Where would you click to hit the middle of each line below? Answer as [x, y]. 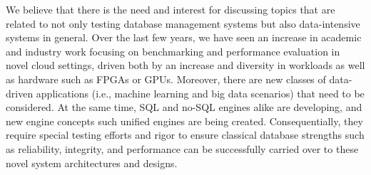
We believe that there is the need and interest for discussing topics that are [171, 9]
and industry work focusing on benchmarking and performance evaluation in [173, 51]
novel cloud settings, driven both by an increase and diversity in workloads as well [185, 65]
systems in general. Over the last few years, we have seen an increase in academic [184, 37]
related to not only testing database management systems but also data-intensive [183, 23]
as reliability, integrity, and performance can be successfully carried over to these [182, 148]
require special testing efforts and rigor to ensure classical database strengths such [185, 135]
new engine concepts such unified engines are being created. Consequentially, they [184, 121]
